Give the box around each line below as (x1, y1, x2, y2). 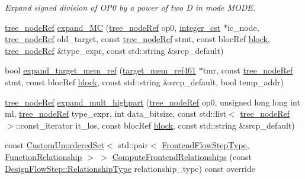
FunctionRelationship (5, 150, 82, 162)
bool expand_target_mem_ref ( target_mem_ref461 (5, 64, 196, 76)
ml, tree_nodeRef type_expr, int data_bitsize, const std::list (5, 107, 226, 120)
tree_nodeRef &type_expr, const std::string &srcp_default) (5, 44, 224, 56)
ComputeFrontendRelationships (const (112, 150, 252, 162)
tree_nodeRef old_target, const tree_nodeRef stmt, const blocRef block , (5, 33, 270, 45)
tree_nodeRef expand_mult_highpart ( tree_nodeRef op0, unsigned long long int (5, 95, 300, 108)
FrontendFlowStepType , (162, 139, 249, 151)
